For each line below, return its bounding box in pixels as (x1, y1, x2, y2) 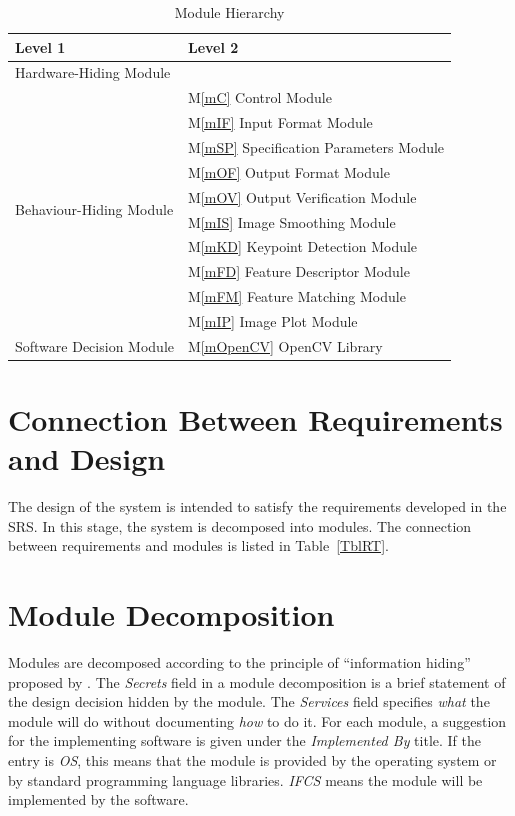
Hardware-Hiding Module (15, 62, 171, 83)
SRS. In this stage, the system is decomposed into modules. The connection (8, 515, 472, 536)
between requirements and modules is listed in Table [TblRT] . (8, 535, 389, 556)
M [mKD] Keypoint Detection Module (187, 236, 418, 257)
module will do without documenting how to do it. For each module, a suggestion (8, 710, 507, 731)
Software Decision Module (15, 335, 174, 356)
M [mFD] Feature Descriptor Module (187, 261, 410, 282)
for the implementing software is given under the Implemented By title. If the (8, 730, 481, 751)
